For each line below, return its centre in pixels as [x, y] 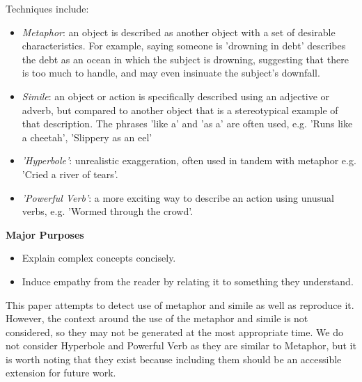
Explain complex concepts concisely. [99, 258]
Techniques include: [47, 8]
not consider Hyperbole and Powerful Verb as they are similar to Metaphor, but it [181, 345]
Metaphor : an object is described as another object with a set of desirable [179, 32]
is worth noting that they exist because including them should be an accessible [174, 359]
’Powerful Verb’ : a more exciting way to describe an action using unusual [178, 197]
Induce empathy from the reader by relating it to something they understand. [188, 281]
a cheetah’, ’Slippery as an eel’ [87, 137]
